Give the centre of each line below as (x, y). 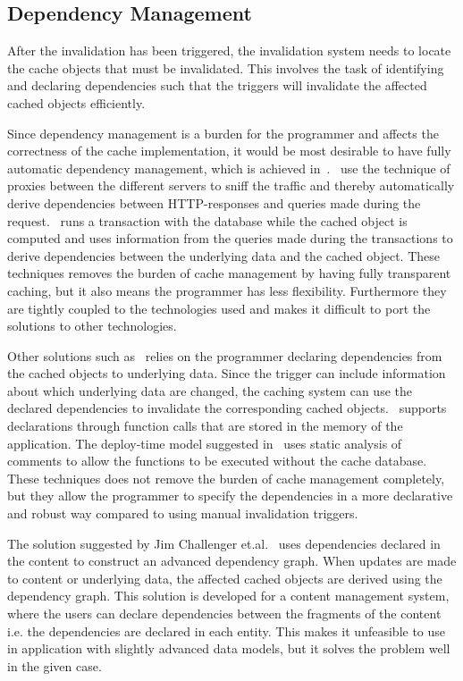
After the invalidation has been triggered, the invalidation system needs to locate (229, 50)
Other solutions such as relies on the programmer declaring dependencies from (225, 355)
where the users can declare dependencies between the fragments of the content (224, 614)
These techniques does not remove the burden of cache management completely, (226, 478)
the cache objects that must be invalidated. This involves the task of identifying (226, 67)
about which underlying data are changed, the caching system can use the (210, 390)
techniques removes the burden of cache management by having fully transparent (229, 273)
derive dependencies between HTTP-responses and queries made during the (214, 202)
